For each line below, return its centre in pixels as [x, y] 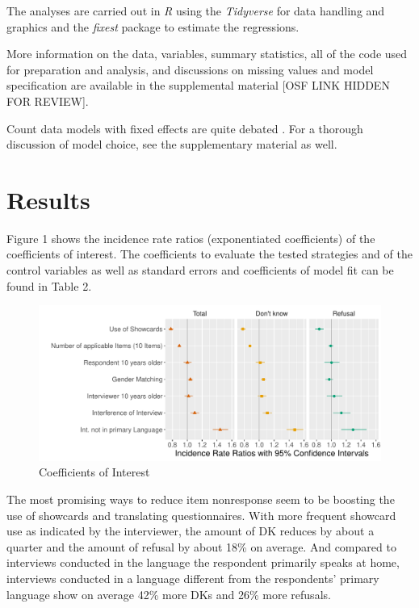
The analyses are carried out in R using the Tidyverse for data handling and [196, 10]
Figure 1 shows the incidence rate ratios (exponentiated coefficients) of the [191, 238]
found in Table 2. [49, 285]
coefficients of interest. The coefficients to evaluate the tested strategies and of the [209, 254]
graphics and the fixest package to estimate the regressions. [153, 26]
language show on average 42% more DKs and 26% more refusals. [169, 594]
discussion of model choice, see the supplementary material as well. [172, 144]
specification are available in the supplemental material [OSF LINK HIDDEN [198, 85]
